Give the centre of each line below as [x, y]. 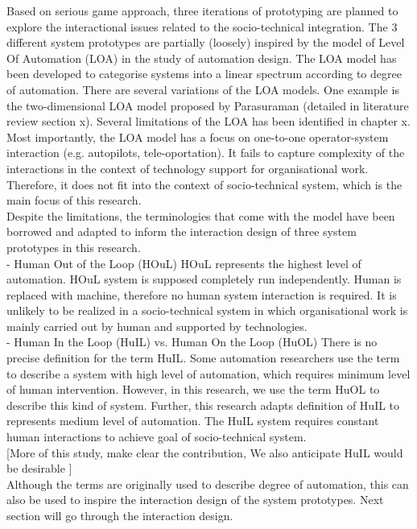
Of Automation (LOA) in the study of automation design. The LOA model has [202, 58]
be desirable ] [39, 468]
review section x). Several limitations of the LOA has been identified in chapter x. [208, 121]
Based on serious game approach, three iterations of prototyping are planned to [202, 10]
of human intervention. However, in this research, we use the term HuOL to [193, 389]
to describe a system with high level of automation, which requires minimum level [208, 373]
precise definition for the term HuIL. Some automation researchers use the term [203, 358]
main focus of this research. [74, 200]
